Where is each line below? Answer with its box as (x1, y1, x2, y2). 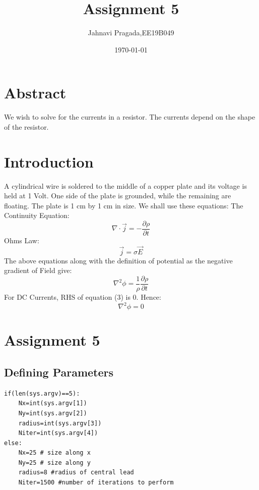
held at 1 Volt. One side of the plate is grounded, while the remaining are (4, 190, 231, 201)
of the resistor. (4, 121, 49, 132)
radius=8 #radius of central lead (18, 469, 134, 476)
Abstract (4, 82, 67, 103)
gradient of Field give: (4, 265, 72, 276)
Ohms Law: (4, 235, 39, 245)
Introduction (4, 151, 94, 172)
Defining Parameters (4, 364, 114, 379)
